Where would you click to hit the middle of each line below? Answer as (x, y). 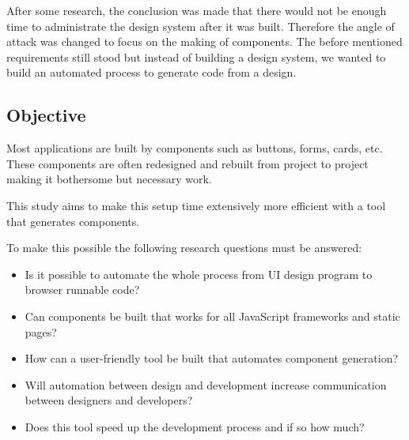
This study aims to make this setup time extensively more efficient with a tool (196, 205)
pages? (41, 331)
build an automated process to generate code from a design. (151, 72)
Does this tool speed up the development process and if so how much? (195, 426)
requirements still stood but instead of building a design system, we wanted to (196, 56)
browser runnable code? (82, 290)
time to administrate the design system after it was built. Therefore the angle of (201, 26)
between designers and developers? (109, 400)
